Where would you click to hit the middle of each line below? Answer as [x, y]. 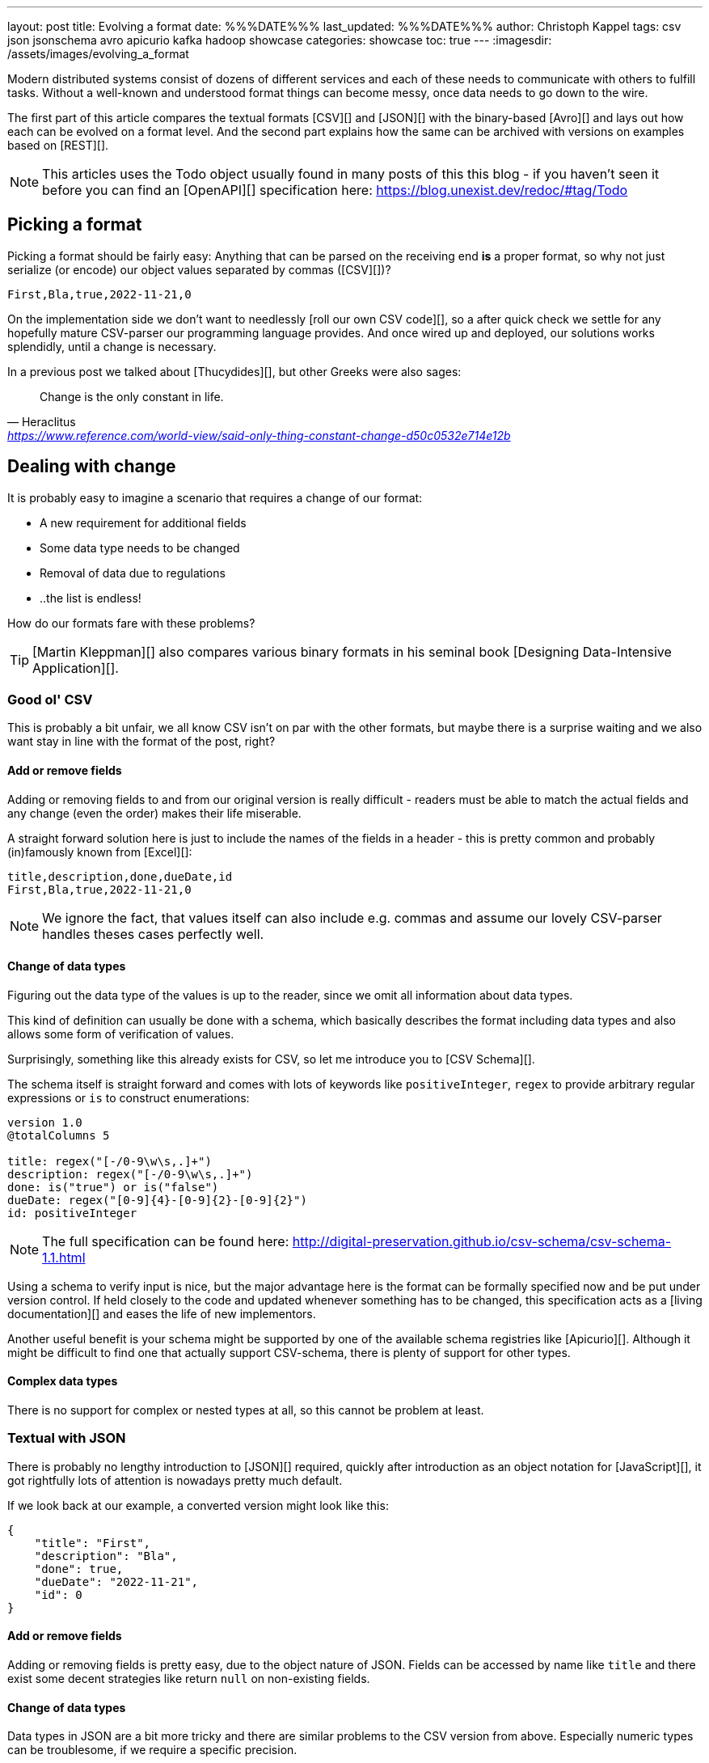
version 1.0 [45, 1122]
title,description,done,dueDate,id [120, 876]
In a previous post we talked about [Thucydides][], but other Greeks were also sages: [234, 371]
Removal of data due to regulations [133, 573]
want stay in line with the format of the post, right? [141, 742]
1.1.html [64, 1257]
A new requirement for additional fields [143, 522]
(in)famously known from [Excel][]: [100, 852]
